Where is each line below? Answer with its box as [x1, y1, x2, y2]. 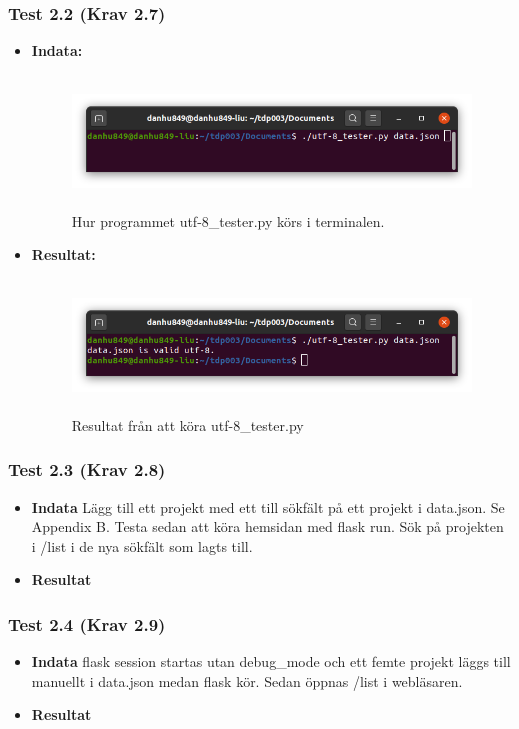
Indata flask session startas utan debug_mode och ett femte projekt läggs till [31, 651, 511, 672]
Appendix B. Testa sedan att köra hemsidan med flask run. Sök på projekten [31, 516, 504, 537]
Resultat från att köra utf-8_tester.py [71, 414, 304, 435]
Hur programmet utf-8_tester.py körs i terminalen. [71, 210, 385, 231]
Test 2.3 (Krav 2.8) [8, 457, 166, 482]
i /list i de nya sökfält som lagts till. [31, 535, 253, 556]
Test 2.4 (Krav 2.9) [8, 611, 166, 636]
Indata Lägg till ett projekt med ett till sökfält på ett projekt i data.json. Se [31, 496, 505, 517]
